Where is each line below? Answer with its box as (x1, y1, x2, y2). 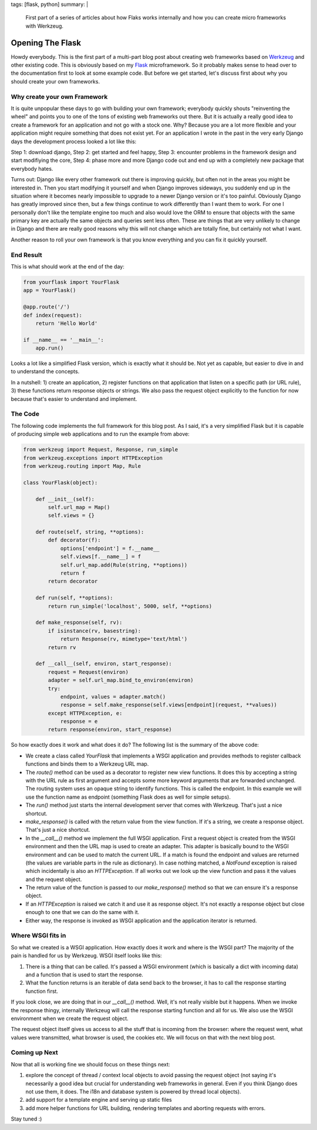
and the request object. (25, 876, 82, 883)
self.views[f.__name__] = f (60, 553, 141, 560)
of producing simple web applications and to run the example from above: (11, 430, 190, 438)
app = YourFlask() (23, 287, 76, 294)
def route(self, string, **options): (35, 529, 144, 536)
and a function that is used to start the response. (25, 971, 144, 978)
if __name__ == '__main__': (23, 336, 104, 343)
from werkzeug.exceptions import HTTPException (23, 454, 163, 461)
